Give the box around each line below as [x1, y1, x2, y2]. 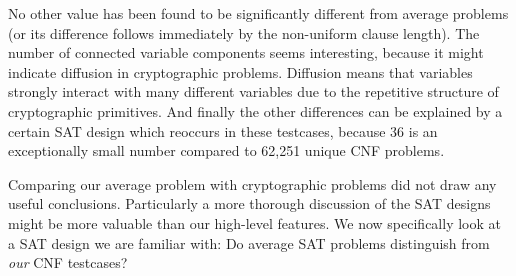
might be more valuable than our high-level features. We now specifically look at [8, 212, 501, 233]
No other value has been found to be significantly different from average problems [8, 3, 509, 23]
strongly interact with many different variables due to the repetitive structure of [8, 81, 499, 102]
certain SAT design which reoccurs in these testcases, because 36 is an [8, 120, 438, 141]
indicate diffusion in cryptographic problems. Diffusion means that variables [8, 61, 473, 82]
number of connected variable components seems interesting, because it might [8, 42, 484, 63]
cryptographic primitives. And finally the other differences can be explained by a [8, 100, 503, 121]
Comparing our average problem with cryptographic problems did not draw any [8, 173, 497, 194]
